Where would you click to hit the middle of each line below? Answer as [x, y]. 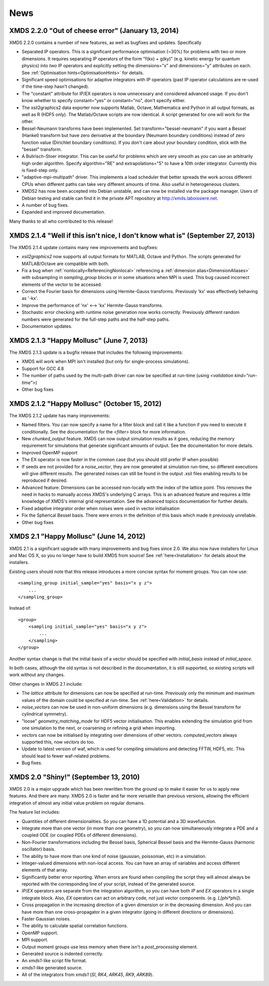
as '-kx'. [30, 298]
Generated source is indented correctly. [63, 954]
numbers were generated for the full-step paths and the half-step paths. [96, 319]
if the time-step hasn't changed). [56, 87]
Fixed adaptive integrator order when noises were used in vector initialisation [101, 508]
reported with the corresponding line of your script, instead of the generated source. [108, 884]
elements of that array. [45, 870]
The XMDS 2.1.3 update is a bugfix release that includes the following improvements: [96, 352]
